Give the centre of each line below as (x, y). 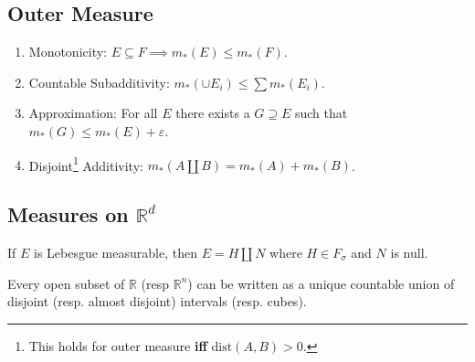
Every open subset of (66, 283)
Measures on (68, 214)
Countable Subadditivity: (99, 82)
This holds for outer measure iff (118, 345)
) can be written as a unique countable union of (321, 283)
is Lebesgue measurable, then (116, 253)
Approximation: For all (93, 113)
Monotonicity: (68, 52)
